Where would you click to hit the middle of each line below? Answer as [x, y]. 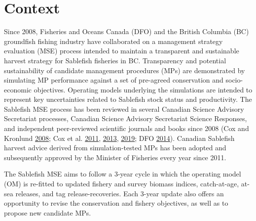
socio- [234, 80]
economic [18, 89]
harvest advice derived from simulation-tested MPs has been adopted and [115, 148]
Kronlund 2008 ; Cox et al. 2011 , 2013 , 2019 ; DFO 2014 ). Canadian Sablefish [119, 138]
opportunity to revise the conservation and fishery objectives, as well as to [116, 203]
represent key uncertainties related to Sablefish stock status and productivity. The [128, 99]
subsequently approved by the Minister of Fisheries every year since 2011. [115, 157]
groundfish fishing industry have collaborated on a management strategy [113, 41]
